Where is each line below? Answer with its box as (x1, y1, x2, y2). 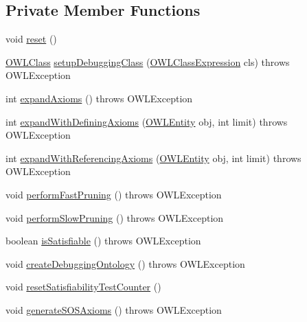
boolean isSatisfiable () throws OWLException (5, 233, 201, 248)
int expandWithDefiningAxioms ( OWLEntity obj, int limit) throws (5, 114, 288, 128)
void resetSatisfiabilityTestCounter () (5, 279, 161, 294)
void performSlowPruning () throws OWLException (5, 210, 224, 225)
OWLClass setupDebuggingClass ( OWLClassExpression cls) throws (5, 54, 290, 69)
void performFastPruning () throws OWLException (5, 187, 222, 201)
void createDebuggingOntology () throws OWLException (5, 256, 245, 271)
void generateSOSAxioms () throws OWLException (5, 302, 222, 317)
